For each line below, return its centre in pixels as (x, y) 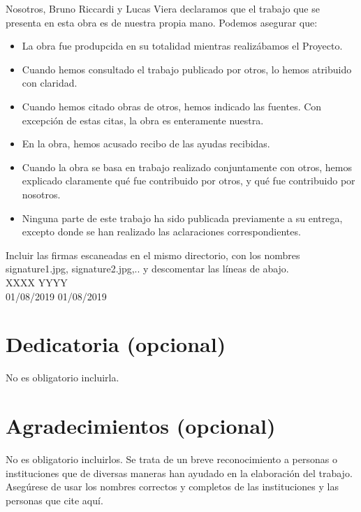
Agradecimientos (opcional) (141, 425)
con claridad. (50, 83)
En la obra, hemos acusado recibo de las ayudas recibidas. (146, 144)
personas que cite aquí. (54, 500)
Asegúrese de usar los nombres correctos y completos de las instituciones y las (172, 487)
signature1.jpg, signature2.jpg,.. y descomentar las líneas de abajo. (147, 269)
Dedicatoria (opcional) (116, 344)
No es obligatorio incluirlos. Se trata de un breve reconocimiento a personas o (171, 459)
